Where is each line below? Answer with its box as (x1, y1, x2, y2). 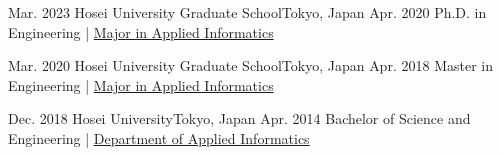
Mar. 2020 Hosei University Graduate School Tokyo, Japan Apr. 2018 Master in (8, 55, 493, 76)
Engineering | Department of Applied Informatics (8, 127, 310, 148)
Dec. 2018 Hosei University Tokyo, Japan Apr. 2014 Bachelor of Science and (8, 108, 471, 129)
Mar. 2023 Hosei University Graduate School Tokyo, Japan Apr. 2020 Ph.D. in (8, 2, 487, 22)
